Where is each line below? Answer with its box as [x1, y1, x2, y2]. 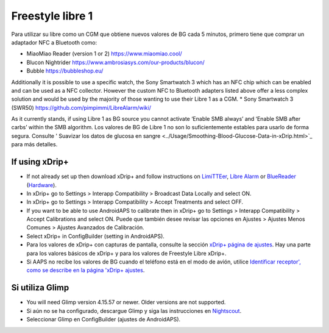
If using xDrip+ [11, 157, 69, 167]
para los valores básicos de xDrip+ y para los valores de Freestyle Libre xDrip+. [26, 249, 227, 257]
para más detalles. [11, 141, 58, 148]
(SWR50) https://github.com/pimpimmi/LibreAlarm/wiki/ [11, 104, 152, 111]
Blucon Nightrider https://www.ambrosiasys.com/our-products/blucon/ [26, 59, 205, 66]
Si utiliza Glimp [11, 282, 69, 293]
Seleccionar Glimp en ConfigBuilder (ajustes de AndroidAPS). [26, 316, 181, 323]
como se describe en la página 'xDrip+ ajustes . [26, 267, 145, 274]
